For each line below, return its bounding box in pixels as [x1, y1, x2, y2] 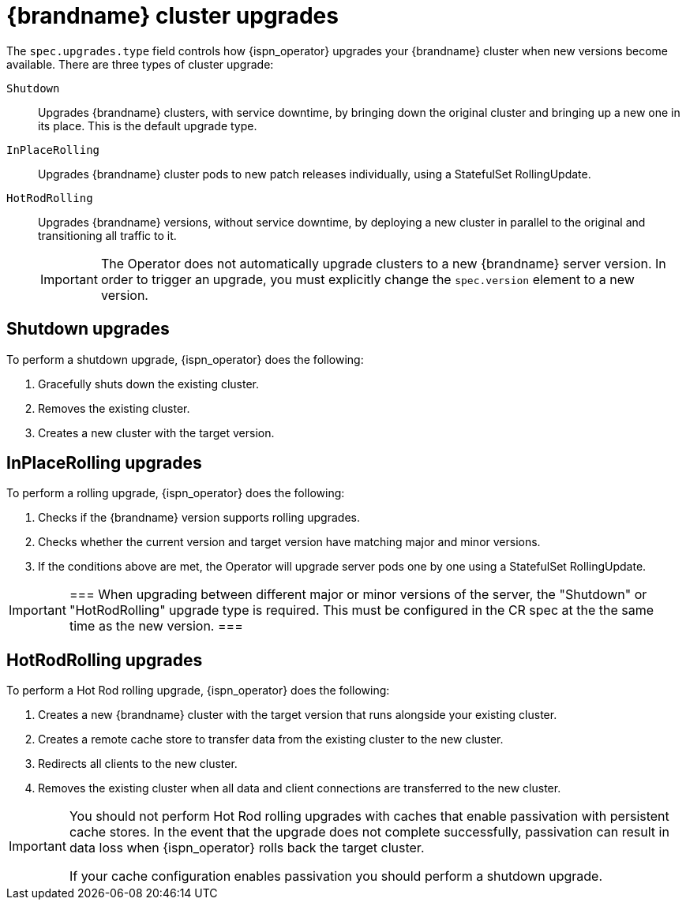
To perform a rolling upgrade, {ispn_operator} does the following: [6, 486, 345, 500]
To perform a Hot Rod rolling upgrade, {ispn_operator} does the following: [6, 683, 390, 698]
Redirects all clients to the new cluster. [38, 757, 238, 771]
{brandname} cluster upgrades [6, 2, 339, 29]
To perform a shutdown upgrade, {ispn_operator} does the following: [6, 352, 364, 366]
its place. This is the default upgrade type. [38, 118, 257, 133]
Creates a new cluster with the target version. [38, 425, 275, 440]
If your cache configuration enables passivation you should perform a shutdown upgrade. [69, 868, 603, 885]
